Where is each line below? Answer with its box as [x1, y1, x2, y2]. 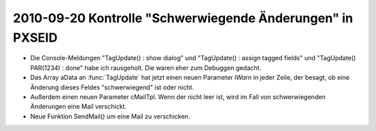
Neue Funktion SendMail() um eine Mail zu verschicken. [30, 112, 191, 121]
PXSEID [13, 30, 58, 45]
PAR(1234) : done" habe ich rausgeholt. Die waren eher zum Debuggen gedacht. [30, 63, 262, 72]
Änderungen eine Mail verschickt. [30, 103, 127, 111]
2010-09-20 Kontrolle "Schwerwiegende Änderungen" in [13, 10, 354, 26]
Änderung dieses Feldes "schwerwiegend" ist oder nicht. [30, 83, 194, 91]
